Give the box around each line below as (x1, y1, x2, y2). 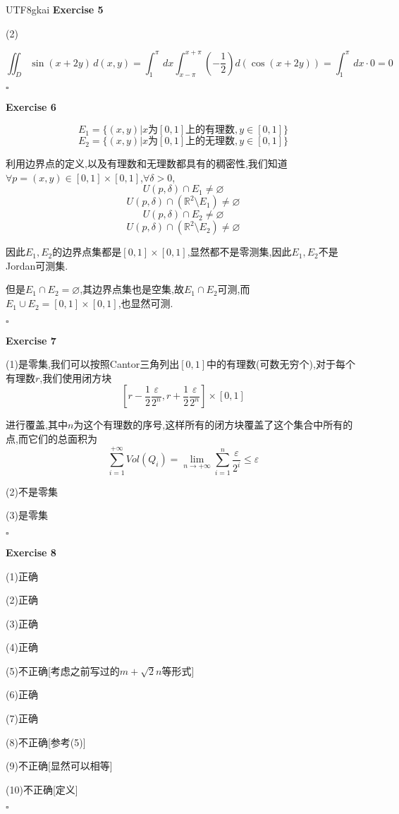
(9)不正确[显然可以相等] (6, 758, 113, 773)
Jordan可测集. (6, 258, 68, 273)
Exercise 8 (6, 544, 56, 559)
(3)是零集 (6, 508, 48, 522)
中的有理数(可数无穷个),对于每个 (207, 357, 355, 371)
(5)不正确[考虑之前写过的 (6, 663, 120, 678)
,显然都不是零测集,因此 (187, 244, 292, 259)
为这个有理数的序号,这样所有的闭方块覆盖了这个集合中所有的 (73, 417, 353, 432)
